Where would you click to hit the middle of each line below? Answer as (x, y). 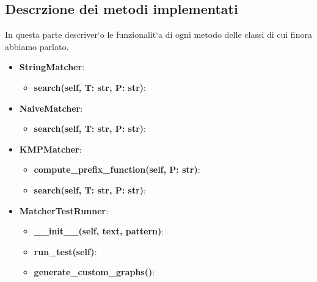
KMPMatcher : (50, 149)
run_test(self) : (65, 251)
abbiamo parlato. (37, 46)
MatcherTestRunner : (64, 210)
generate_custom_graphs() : (94, 272)
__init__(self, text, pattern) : (99, 231)
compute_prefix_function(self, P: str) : (117, 169)
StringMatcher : (52, 67)
